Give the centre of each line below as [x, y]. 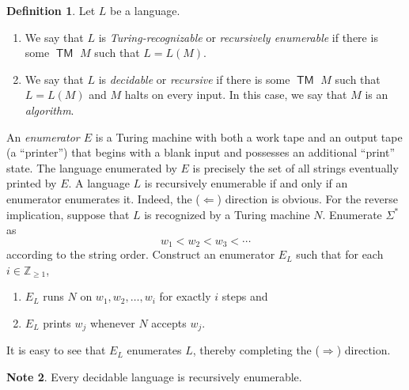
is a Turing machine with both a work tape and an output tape [249, 136]
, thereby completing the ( [256, 350]
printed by [32, 183]
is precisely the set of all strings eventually [295, 167]
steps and [245, 296]
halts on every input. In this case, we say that [236, 95]
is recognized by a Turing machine [227, 214]
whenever [112, 322]
